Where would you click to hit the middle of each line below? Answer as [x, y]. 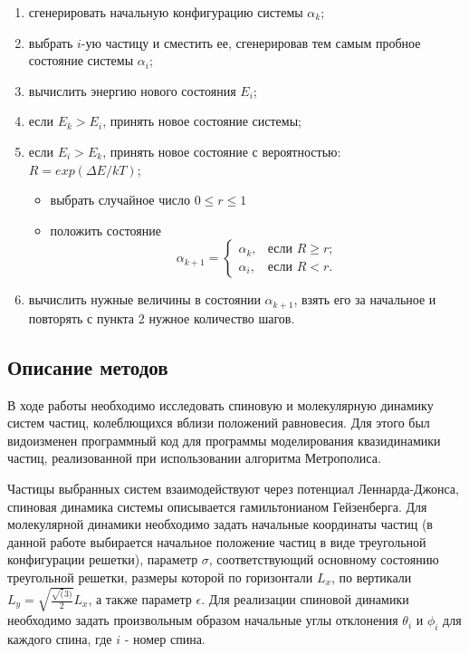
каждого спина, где [60, 638]
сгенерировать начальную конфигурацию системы [166, 12]
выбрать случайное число [120, 200]
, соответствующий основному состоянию [324, 559]
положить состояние [105, 230]
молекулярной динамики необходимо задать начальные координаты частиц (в [220, 524]
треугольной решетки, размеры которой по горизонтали [160, 577]
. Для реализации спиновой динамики [305, 599]
